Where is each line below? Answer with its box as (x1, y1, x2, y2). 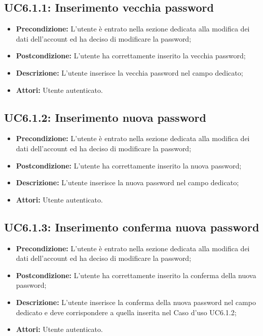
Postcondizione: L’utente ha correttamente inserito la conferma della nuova (16, 270, 256, 280)
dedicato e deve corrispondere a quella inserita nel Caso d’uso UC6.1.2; (16, 307, 237, 317)
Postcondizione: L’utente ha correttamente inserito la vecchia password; (16, 50, 246, 61)
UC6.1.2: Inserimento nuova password (4, 109, 206, 125)
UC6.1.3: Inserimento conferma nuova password (4, 219, 259, 234)
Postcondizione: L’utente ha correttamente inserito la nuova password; (16, 160, 242, 171)
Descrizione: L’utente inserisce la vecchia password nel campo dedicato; (16, 67, 243, 78)
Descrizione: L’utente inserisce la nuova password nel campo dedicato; (16, 177, 239, 188)
